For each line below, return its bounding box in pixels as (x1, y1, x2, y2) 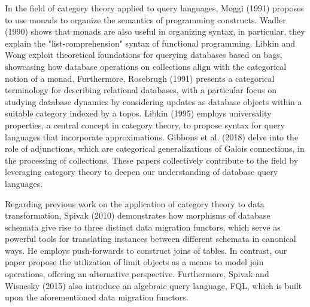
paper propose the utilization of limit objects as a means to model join (5, 256, 264, 268)
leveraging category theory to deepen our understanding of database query (5, 165, 278, 178)
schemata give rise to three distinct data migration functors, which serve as (5, 220, 281, 233)
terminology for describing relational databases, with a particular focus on (5, 84, 277, 96)
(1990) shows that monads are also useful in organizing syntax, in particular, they (5, 25, 305, 38)
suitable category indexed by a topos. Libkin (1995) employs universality (5, 107, 272, 119)
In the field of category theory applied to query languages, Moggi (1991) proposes (5, 2, 304, 14)
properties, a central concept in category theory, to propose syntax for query (5, 118, 285, 131)
